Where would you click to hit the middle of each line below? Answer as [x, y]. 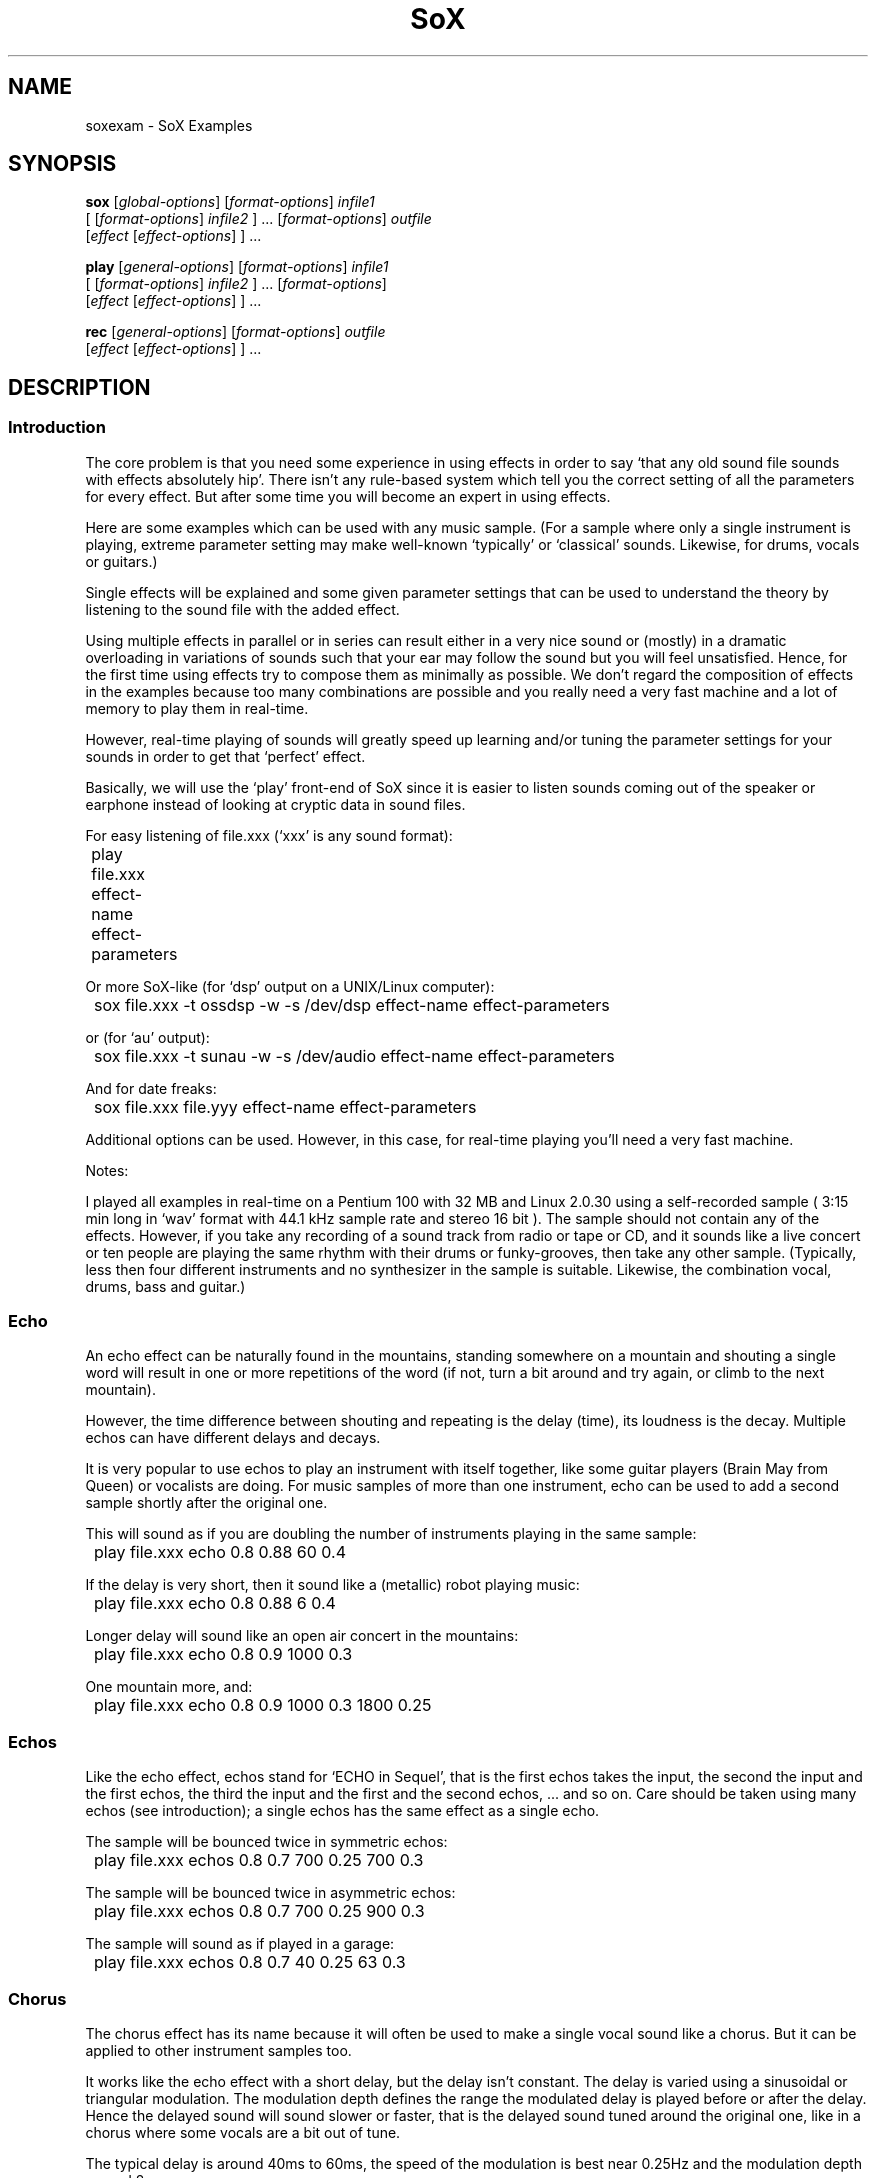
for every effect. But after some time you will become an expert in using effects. [348, 496]
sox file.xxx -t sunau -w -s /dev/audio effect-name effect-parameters [354, 1055]
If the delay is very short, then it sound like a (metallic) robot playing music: [332, 1585]
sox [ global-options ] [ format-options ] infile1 [230, 202]
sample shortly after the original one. [206, 1503]
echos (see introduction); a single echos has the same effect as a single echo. [342, 1811]
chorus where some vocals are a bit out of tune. [243, 2132]
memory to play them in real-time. [197, 708]
